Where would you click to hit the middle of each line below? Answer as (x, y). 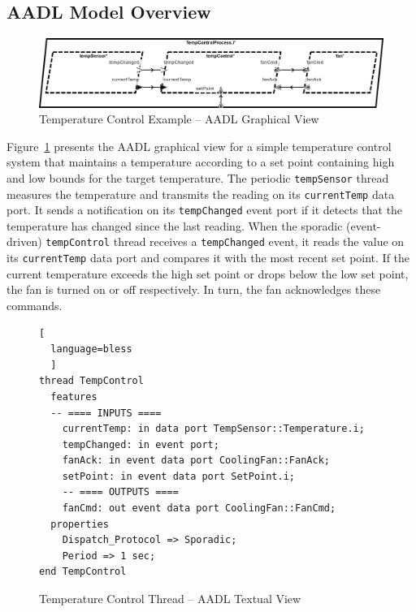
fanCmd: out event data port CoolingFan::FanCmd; (199, 509)
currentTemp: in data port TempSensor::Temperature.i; (213, 429)
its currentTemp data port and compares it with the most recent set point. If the (208, 258)
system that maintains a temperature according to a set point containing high (201, 162)
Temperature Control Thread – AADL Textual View (170, 599)
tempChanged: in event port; (141, 444)
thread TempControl (91, 381)
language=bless (91, 349)
